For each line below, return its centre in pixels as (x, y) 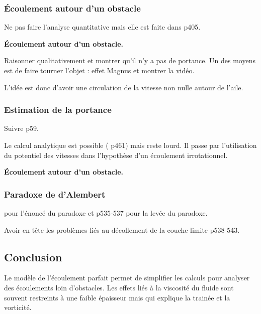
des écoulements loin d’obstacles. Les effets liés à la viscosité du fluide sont (119, 287)
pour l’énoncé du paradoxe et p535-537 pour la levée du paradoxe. (106, 213)
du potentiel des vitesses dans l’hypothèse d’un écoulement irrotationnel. (116, 155)
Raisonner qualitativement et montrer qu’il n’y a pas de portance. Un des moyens (130, 60)
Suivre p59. (21, 128)
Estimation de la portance (58, 110)
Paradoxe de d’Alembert (55, 194)
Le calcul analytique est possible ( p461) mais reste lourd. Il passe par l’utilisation (130, 145)
